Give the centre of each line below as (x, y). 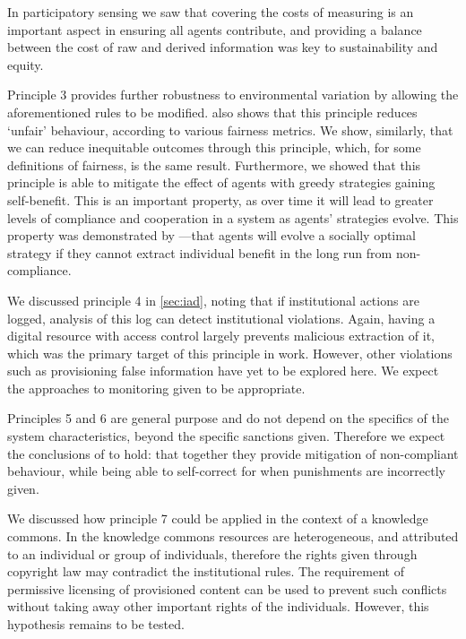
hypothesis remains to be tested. (96, 624)
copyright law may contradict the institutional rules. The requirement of (206, 571)
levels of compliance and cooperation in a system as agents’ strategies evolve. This (233, 217)
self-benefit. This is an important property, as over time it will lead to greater (220, 199)
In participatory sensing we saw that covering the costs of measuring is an (211, 12)
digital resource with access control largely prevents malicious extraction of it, (221, 336)
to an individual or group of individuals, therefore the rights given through (212, 553)
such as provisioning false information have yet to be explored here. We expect (223, 371)
